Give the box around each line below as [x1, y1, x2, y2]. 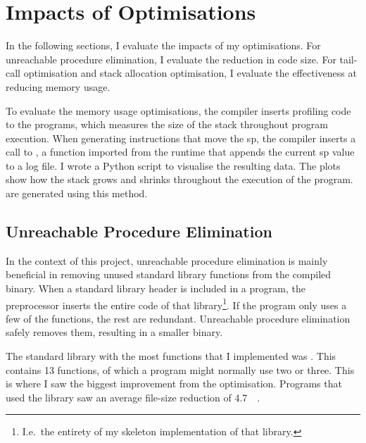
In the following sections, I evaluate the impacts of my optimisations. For [6, 38, 321, 53]
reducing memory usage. [6, 79, 111, 94]
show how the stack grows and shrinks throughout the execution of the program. [6, 172, 353, 187]
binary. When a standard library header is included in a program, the [6, 281, 305, 296]
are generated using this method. [6, 186, 148, 201]
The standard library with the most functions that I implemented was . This [6, 349, 336, 363]
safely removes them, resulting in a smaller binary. [6, 325, 223, 339]
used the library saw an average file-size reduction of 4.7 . [6, 389, 260, 404]
